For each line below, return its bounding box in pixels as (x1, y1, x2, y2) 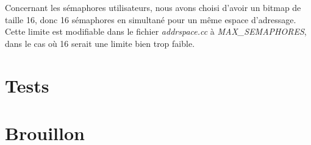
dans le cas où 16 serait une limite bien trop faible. (5, 37, 195, 49)
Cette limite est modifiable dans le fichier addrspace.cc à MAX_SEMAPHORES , (5, 25, 307, 38)
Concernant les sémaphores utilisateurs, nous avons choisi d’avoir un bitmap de (5, 1, 301, 13)
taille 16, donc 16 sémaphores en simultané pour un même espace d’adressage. (5, 13, 296, 26)
